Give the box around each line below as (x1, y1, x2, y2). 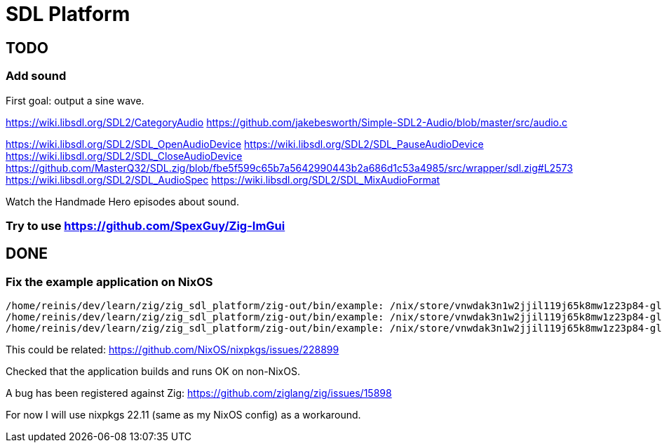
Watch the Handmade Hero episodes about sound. (6, 195, 239, 208)
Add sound (6, 69, 67, 83)
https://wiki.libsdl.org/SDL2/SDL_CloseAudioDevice (6, 149, 243, 162)
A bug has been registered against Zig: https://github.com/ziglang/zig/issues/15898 (6, 387, 392, 400)
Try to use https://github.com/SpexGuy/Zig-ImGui (6, 218, 285, 233)
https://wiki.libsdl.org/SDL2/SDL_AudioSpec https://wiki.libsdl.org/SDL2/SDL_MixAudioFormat (6, 173, 440, 186)
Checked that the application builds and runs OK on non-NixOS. (6, 365, 300, 378)
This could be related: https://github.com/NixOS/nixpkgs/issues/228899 (6, 344, 339, 356)
